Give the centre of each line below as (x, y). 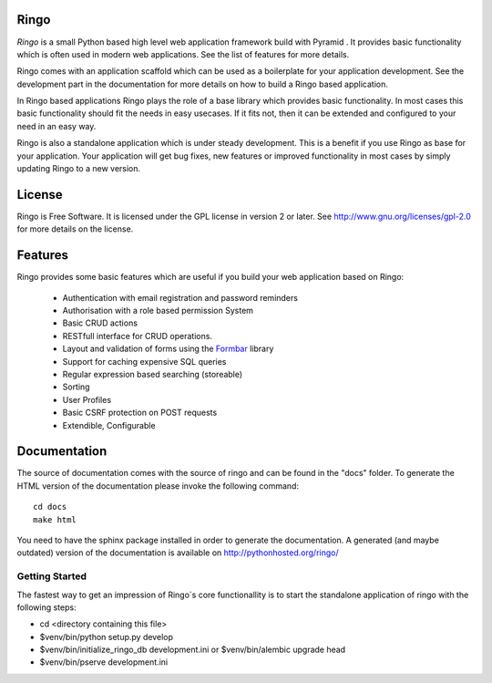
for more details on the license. (75, 229)
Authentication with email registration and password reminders (180, 297)
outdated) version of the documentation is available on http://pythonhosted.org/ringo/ (178, 553)
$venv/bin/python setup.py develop (106, 636)
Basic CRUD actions (100, 323)
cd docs (50, 507)
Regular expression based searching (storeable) (153, 374)
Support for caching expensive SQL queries (144, 361)
